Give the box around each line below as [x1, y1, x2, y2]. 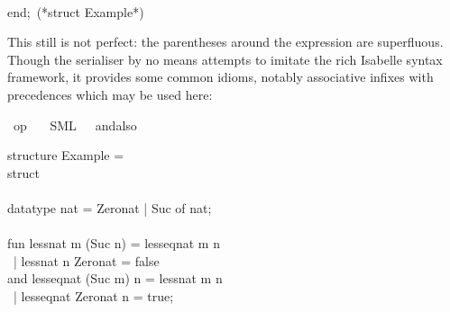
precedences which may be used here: [7, 85, 213, 103]
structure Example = [7, 146, 124, 165]
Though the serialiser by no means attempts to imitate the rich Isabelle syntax [7, 49, 443, 68]
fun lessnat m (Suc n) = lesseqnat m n [7, 234, 220, 253]
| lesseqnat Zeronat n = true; [13, 286, 174, 305]
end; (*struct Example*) [7, 2, 144, 21]
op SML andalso [13, 115, 137, 134]
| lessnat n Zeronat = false [13, 251, 160, 270]
